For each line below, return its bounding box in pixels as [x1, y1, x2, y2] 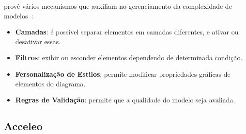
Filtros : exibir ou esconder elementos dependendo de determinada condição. [15, 52, 243, 63]
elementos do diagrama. [15, 78, 86, 88]
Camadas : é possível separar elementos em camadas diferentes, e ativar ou [15, 27, 239, 37]
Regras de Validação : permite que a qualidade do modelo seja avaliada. [15, 95, 235, 105]
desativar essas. [15, 36, 61, 46]
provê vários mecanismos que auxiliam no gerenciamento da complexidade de [4, 1, 232, 11]
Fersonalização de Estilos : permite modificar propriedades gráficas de [15, 68, 231, 79]
